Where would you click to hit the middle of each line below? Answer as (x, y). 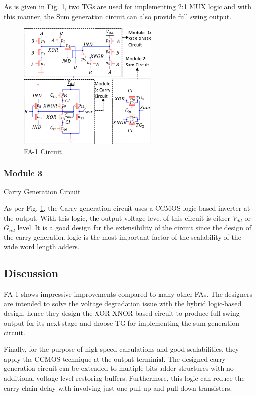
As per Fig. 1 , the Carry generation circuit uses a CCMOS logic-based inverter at (127, 208)
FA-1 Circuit (43, 151)
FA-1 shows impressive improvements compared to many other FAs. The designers (128, 294)
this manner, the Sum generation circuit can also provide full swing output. (118, 16)
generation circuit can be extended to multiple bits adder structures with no (119, 368)
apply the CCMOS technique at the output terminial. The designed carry (115, 358)
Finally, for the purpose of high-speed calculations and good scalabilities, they (122, 349)
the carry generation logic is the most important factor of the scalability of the (123, 237)
